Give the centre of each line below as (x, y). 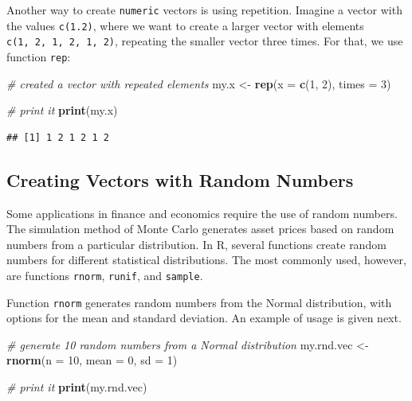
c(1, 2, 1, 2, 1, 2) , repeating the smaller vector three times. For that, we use (205, 41)
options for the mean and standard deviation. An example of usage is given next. (204, 318)
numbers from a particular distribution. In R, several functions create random (196, 244)
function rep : (39, 56)
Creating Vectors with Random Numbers (180, 179)
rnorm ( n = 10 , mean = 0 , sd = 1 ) (92, 360)
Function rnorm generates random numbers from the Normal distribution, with (199, 302)
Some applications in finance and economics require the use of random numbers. (202, 213)
